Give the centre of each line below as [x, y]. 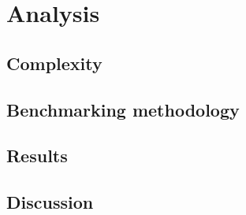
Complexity [54, 63]
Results [37, 156]
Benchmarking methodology [123, 109]
